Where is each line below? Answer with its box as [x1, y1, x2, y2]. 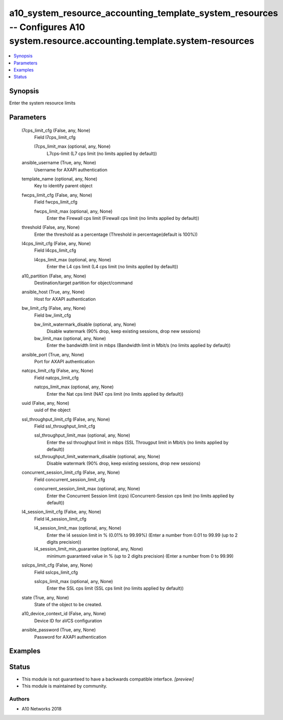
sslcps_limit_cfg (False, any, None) [21, 562, 93, 568]
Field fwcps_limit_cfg [34, 199, 77, 205]
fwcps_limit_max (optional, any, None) [34, 208, 113, 214]
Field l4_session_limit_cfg [34, 516, 87, 522]
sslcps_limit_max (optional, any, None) [34, 578, 113, 584]
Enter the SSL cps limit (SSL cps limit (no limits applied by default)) [46, 585, 184, 592]
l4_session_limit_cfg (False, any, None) [21, 509, 102, 515]
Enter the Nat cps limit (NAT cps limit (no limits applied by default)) [46, 391, 184, 397]
